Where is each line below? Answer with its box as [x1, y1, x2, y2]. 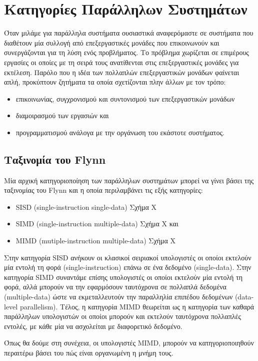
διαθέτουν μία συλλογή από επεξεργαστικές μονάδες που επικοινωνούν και [4, 37, 219, 48]
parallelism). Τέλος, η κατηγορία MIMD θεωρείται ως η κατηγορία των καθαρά [19, 301, 254, 311]
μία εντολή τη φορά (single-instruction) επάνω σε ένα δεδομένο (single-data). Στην [4, 262, 251, 272]
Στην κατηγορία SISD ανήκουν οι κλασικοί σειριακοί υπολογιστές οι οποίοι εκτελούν [4, 252, 251, 262]
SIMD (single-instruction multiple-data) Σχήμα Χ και [15, 218, 178, 229]
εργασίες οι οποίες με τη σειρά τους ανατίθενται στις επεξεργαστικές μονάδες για [4, 57, 239, 67]
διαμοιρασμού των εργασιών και [15, 110, 109, 121]
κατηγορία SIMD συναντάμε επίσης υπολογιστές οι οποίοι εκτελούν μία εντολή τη [4, 271, 242, 282]
